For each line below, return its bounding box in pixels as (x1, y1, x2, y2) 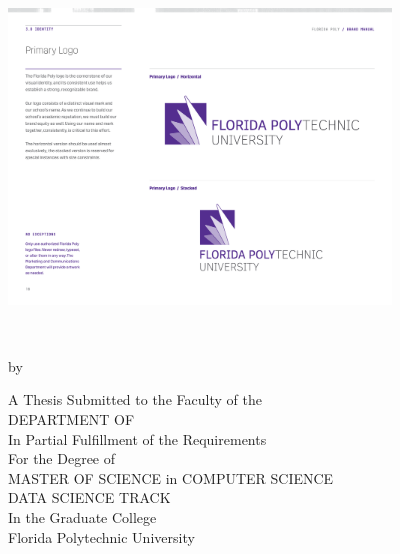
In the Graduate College (8, 506, 157, 527)
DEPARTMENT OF (8, 409, 135, 429)
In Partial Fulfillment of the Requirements (8, 428, 267, 449)
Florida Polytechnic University (8, 526, 195, 547)
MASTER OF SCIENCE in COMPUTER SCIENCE (8, 467, 334, 488)
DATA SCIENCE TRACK (8, 487, 171, 508)
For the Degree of (8, 448, 116, 469)
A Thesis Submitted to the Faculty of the (8, 389, 262, 410)
